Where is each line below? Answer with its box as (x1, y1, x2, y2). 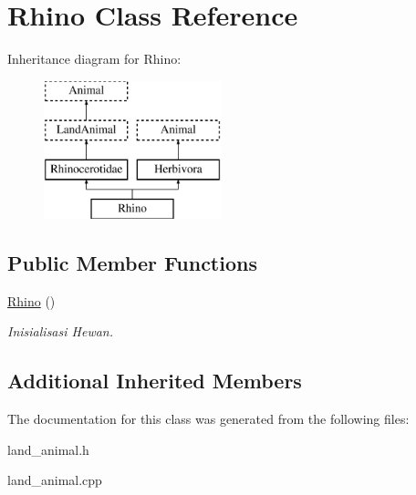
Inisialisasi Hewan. (7, 322, 114, 341)
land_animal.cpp (7, 470, 102, 490)
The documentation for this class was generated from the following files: (7, 409, 410, 428)
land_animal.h (7, 439, 89, 459)
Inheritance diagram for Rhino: (7, 49, 182, 68)
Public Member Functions (7, 248, 257, 276)
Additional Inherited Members (7, 366, 302, 395)
